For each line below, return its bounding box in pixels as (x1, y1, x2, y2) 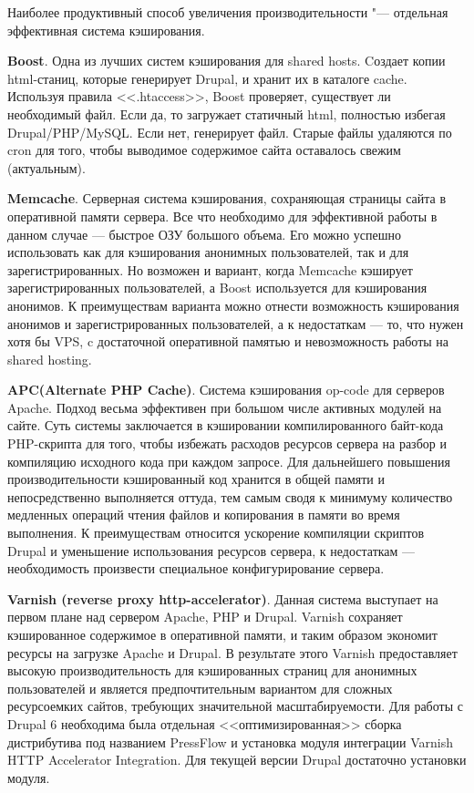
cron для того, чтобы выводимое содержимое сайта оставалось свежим (7, 140, 401, 160)
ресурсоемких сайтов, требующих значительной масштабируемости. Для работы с (7, 696, 463, 716)
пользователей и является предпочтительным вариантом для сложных (7, 678, 393, 697)
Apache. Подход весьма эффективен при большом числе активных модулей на (7, 397, 442, 417)
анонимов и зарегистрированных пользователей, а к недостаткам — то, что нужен (7, 314, 464, 333)
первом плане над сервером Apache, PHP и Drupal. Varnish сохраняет (7, 607, 403, 626)
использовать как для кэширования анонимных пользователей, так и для (7, 242, 409, 262)
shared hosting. (7, 349, 92, 368)
